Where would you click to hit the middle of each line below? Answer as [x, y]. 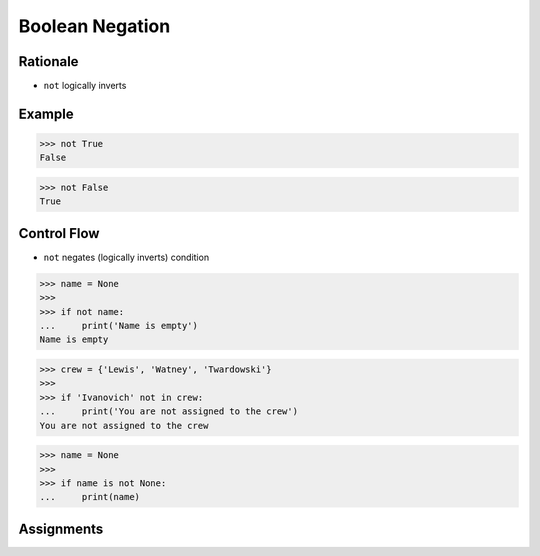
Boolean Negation [94, 26]
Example [46, 113]
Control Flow [59, 233]
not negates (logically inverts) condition [126, 257]
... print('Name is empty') [119, 326]
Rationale [48, 61]
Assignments [61, 528]
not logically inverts [85, 86]
